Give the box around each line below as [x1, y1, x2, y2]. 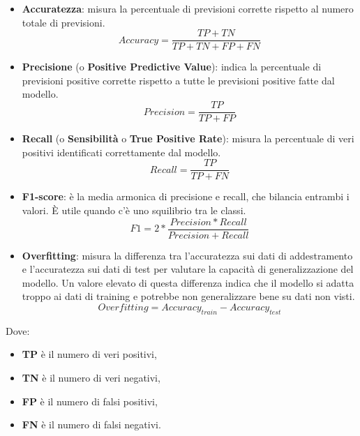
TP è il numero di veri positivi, [22, 347, 157, 361]
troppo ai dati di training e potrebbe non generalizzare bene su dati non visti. [22, 289, 355, 303]
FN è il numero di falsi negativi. [22, 417, 161, 432]
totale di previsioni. [22, 15, 105, 29]
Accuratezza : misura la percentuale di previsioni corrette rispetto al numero [22, 1, 354, 15]
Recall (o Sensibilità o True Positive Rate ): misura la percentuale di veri [22, 131, 354, 146]
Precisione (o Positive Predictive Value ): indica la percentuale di [22, 59, 322, 74]
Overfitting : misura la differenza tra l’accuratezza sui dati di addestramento [22, 248, 353, 262]
